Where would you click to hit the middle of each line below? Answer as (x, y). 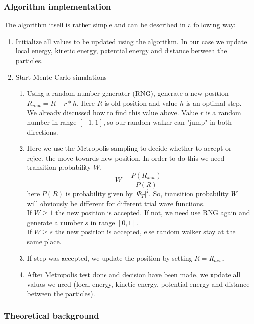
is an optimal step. (214, 103)
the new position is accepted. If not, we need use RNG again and (153, 213)
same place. (44, 241)
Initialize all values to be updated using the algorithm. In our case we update (131, 41)
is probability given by (99, 193)
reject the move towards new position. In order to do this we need (126, 157)
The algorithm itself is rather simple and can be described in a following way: (120, 25)
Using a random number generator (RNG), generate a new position (128, 93)
